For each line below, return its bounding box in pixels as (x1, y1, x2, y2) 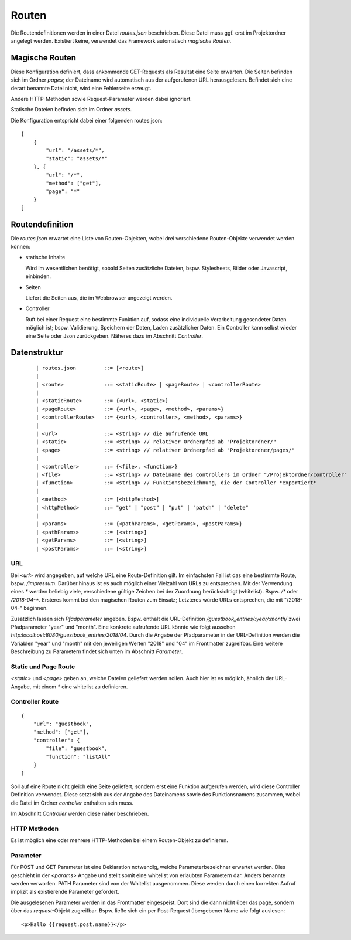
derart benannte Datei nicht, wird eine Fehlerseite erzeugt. (11, 84, 152, 91)
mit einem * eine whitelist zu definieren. (32, 683, 128, 690)
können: (11, 243, 30, 250)
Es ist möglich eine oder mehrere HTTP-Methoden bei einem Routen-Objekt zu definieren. (11, 837, 228, 844)
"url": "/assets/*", (46, 147, 105, 154)
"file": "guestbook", (46, 745, 108, 752)
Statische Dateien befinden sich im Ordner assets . (11, 106, 132, 113)
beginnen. (23, 605, 48, 612)
